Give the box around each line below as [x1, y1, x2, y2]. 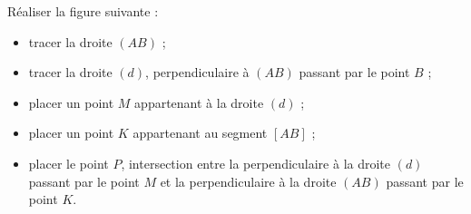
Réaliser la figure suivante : [7, 2, 159, 20]
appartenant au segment [132, 123, 268, 142]
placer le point [28, 153, 109, 172]
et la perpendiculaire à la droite [160, 171, 337, 190]
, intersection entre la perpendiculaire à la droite [121, 153, 391, 172]
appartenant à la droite [134, 92, 264, 112]
